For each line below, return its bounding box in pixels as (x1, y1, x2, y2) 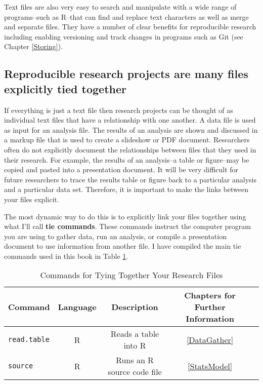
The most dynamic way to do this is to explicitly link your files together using (4, 211, 246, 221)
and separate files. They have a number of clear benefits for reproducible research (4, 21, 256, 32)
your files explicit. (4, 194, 59, 204)
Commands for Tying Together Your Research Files (40, 269, 223, 281)
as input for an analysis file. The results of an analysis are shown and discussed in (4, 124, 258, 135)
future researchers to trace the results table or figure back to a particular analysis (4, 174, 256, 184)
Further (194, 301, 226, 313)
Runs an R (116, 354, 154, 366)
